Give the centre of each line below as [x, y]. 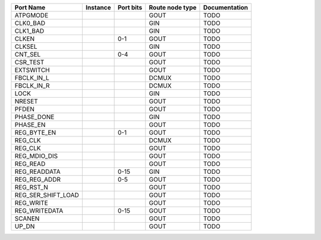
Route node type [173, 7]
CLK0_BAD [30, 23]
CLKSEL [26, 46]
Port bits [130, 7]
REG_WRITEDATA [39, 211]
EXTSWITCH [32, 70]
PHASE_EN [30, 125]
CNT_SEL [28, 54]
